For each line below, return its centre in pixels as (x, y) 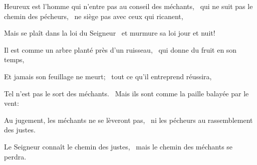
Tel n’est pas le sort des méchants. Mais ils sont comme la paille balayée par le (126, 93)
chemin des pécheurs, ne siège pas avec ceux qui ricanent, (94, 16)
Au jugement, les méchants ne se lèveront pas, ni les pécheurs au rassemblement (128, 120)
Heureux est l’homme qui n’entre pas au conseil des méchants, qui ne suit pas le (128, 6)
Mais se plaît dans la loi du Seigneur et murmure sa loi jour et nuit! (110, 33)
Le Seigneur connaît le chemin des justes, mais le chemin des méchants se (118, 146)
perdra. (15, 156)
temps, (14, 59)
